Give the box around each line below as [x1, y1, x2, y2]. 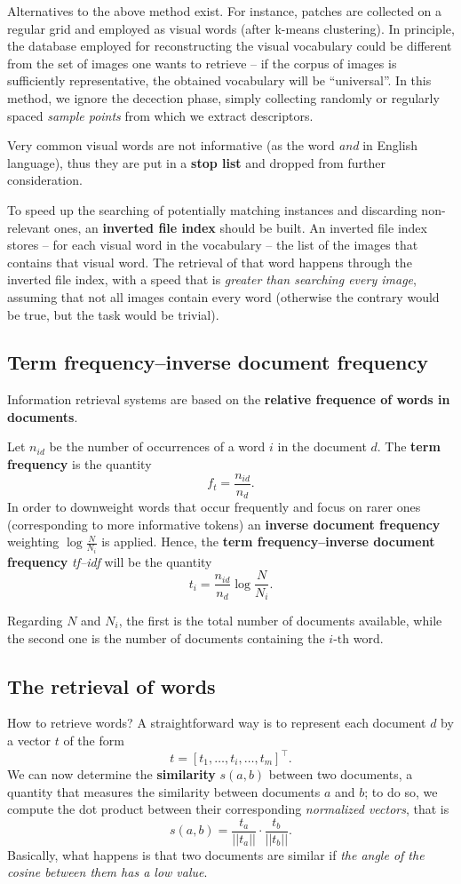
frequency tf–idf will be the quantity [7, 552, 212, 570]
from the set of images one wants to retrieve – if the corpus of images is [7, 53, 397, 72]
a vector [7, 730, 52, 749]
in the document [277, 437, 367, 456]
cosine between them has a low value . [7, 863, 208, 881]
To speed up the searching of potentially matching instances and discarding [7, 200, 417, 219]
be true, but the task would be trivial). [7, 305, 219, 323]
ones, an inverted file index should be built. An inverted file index [53, 218, 427, 236]
